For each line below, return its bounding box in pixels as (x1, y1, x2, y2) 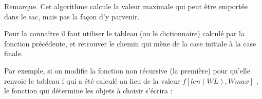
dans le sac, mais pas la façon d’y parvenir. (4, 11, 140, 21)
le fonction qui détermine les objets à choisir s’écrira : (4, 85, 173, 96)
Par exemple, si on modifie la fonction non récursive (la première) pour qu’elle (4, 65, 250, 76)
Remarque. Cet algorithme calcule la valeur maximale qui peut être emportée (4, 1, 248, 11)
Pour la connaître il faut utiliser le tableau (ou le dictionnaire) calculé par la (4, 28, 245, 39)
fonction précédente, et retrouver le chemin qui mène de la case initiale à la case (4, 38, 256, 48)
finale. (4, 48, 23, 59)
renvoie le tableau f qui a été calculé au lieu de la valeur (4, 75, 180, 86)
